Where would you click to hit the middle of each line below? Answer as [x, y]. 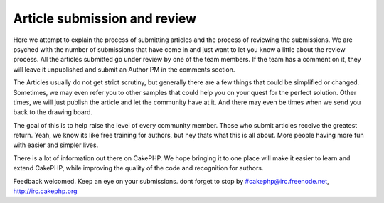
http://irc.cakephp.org [45, 191]
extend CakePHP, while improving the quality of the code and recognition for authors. [138, 168]
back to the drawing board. [53, 112]
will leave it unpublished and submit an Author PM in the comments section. [124, 69]
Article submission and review [105, 18]
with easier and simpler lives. [56, 145]
